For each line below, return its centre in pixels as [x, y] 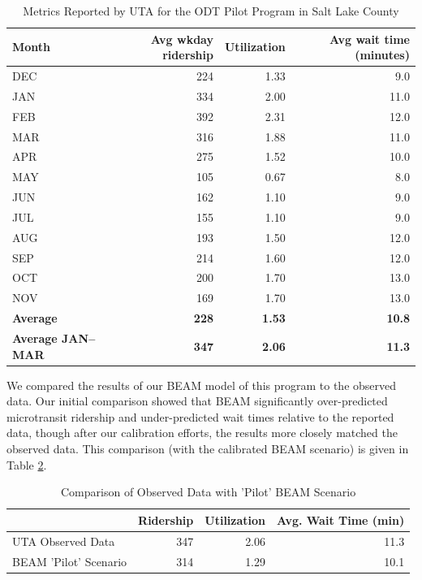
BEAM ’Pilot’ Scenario [70, 561]
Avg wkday [182, 39]
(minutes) [382, 55]
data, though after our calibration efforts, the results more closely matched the [202, 433]
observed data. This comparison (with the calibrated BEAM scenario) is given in [208, 449]
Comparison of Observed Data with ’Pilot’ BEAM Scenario [209, 492]
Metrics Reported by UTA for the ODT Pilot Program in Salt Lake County [211, 11]
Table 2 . [27, 464]
